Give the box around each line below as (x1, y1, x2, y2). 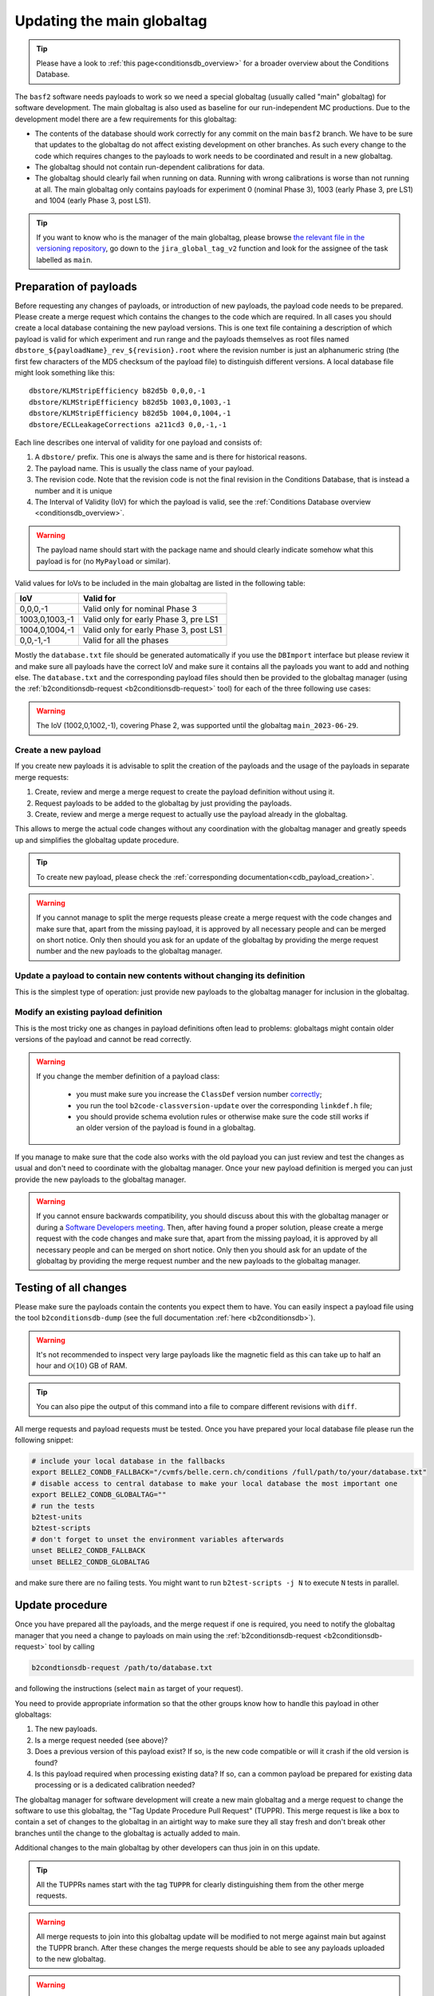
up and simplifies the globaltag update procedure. (14, 835, 180, 845)
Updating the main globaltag (14, 12, 207, 30)
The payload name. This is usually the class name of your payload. (34, 463, 254, 473)
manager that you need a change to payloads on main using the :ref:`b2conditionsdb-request (14, 1630, 322, 1640)
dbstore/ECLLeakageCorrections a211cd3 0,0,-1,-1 (29, 420, 227, 429)
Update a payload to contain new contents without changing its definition (14, 970, 306, 981)
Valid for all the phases (82, 635, 169, 646)
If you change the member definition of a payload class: (36, 1071, 220, 1081)
